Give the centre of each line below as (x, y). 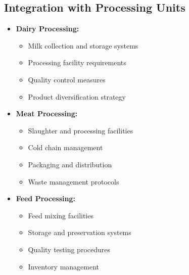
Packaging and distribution (70, 164)
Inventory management (64, 266)
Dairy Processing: (48, 29)
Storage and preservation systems (80, 232)
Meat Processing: (47, 113)
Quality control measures (67, 79)
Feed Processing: (45, 198)
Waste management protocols (74, 181)
